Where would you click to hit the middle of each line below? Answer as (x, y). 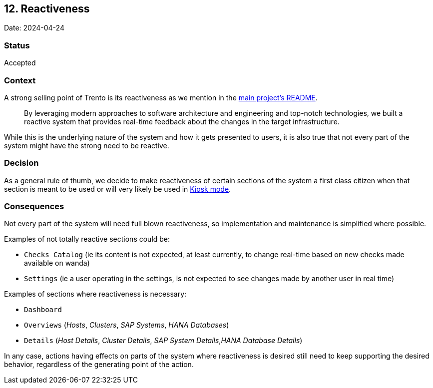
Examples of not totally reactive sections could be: (87, 239)
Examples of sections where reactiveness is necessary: (95, 294)
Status (17, 45)
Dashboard (43, 310)
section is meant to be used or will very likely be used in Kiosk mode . (118, 189)
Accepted (20, 63)
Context (20, 80)
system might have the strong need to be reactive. (87, 145)
